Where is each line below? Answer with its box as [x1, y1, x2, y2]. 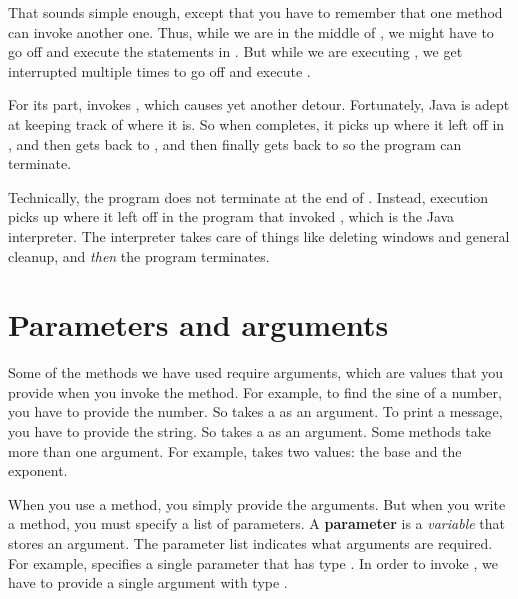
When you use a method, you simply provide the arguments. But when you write [8, 493, 506, 514]
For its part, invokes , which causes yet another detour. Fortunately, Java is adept [8, 94, 510, 115]
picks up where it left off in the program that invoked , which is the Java [8, 206, 455, 227]
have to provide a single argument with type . [8, 572, 288, 593]
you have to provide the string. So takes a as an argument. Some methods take [8, 421, 491, 442]
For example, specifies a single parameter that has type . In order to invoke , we [8, 552, 498, 573]
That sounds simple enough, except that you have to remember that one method [8, 2, 503, 22]
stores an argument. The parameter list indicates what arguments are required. [8, 533, 493, 553]
